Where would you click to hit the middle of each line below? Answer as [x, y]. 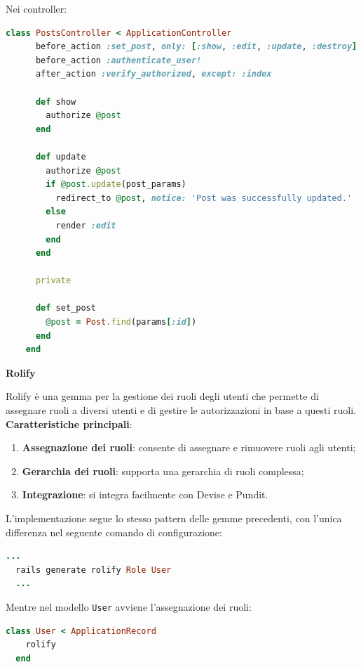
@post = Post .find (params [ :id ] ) [121, 322]
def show [56, 102]
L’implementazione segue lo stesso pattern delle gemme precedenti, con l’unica [174, 518]
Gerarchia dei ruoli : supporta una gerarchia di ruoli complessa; [163, 471]
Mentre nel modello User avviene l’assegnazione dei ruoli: [129, 606]
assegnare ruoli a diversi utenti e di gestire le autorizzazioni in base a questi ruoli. [181, 410]
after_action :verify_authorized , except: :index [154, 74]
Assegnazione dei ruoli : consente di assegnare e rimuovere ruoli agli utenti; [189, 447]
